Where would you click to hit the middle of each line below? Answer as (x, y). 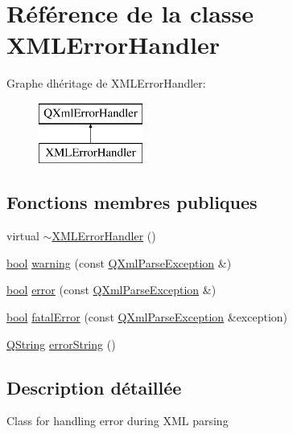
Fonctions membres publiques (132, 202)
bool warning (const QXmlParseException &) (119, 262)
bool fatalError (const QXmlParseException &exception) (147, 317)
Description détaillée (94, 387)
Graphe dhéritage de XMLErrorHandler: (106, 83)
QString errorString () (61, 344)
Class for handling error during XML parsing (118, 421)
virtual (23, 236)
